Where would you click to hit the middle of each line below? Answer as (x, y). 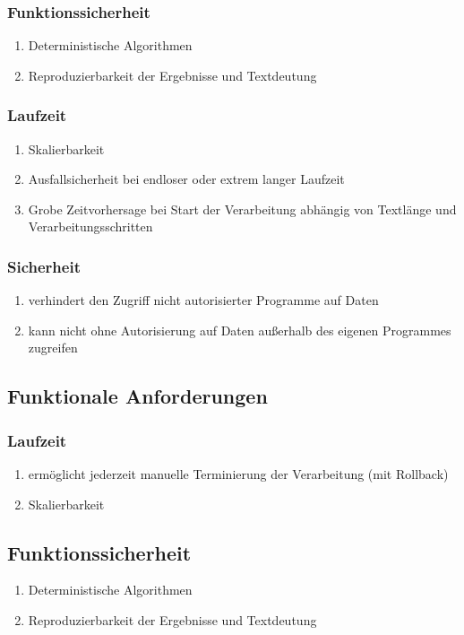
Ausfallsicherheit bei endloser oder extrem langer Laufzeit (186, 179)
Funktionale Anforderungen (137, 396)
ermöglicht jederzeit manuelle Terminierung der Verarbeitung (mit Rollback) (238, 474)
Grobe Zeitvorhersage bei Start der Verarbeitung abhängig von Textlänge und (242, 209)
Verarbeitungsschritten (90, 226)
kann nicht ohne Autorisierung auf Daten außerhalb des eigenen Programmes (240, 330)
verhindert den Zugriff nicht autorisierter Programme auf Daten (203, 300)
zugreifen (53, 348)
